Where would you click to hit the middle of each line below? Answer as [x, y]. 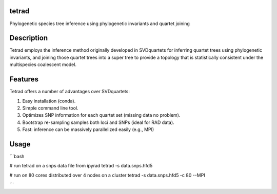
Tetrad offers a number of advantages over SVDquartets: [70, 92]
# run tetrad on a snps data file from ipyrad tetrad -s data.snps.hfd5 [81, 166]
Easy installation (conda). [49, 101]
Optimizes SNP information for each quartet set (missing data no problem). [101, 115]
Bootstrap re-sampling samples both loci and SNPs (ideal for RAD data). [98, 122]
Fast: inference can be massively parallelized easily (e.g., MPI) [88, 130]
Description [29, 38]
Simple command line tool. [51, 108]
